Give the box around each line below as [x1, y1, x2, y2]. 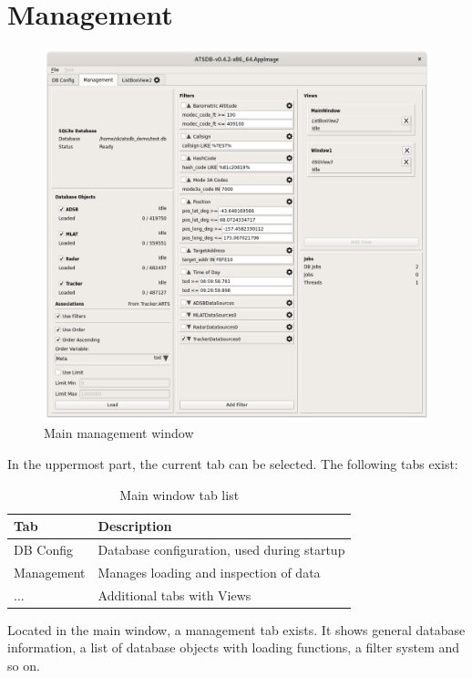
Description [97, 516, 172, 536]
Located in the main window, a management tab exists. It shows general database [7, 620, 466, 639]
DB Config [14, 539, 73, 558]
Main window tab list [119, 485, 240, 504]
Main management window [44, 423, 194, 443]
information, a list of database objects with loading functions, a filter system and [7, 638, 460, 657]
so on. [7, 655, 40, 674]
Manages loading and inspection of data [97, 562, 321, 581]
